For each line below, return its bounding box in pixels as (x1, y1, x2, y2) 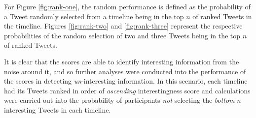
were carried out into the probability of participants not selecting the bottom (4, 95, 235, 105)
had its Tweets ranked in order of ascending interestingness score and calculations (4, 85, 251, 95)
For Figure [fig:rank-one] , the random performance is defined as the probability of (4, 1, 251, 11)
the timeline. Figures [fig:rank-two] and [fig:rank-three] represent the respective (4, 21, 243, 31)
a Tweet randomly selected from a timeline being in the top (4, 11, 184, 21)
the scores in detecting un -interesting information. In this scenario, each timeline (4, 76, 248, 86)
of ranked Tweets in (192, 11, 252, 21)
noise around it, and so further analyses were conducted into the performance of (4, 66, 246, 76)
